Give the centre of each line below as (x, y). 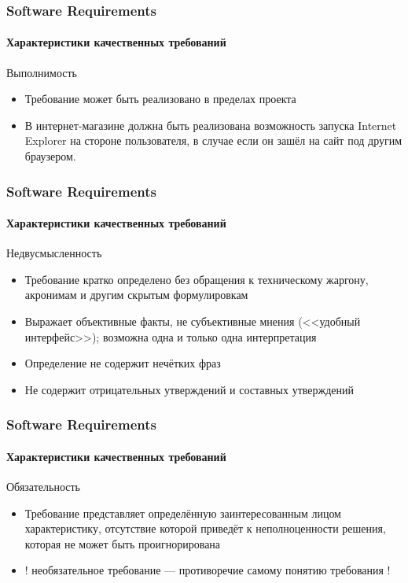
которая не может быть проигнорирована (123, 543)
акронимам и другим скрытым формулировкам (136, 295)
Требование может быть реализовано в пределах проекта (160, 99)
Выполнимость (42, 72)
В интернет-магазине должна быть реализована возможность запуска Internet (211, 125)
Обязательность (43, 487)
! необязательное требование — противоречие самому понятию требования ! (208, 570)
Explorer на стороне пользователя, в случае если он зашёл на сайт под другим (213, 140)
